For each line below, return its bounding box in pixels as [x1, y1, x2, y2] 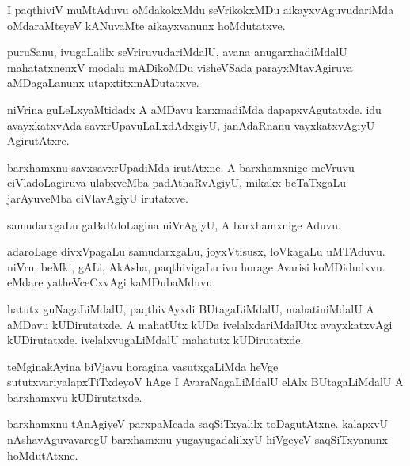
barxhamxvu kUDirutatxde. [7, 388, 142, 405]
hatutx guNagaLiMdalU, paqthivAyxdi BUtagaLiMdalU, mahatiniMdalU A [7, 300, 374, 316]
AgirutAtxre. [7, 132, 70, 149]
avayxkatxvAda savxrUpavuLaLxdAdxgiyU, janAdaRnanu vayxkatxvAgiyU [7, 116, 375, 133]
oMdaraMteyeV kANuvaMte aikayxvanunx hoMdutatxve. [7, 17, 286, 33]
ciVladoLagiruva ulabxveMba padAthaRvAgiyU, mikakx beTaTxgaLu [7, 174, 347, 191]
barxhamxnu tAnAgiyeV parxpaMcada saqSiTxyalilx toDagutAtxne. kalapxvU [7, 415, 389, 432]
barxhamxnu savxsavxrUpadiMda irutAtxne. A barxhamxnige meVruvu [7, 158, 355, 175]
